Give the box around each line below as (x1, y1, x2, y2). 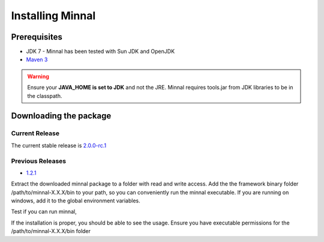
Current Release (11, 129, 60, 138)
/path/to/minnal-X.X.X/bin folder (11, 228, 91, 235)
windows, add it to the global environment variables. (11, 197, 140, 204)
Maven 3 (26, 56, 48, 63)
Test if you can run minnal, (11, 208, 77, 216)
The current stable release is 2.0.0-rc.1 (11, 142, 107, 149)
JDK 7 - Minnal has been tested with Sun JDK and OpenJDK (26, 48, 175, 55)
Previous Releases (11, 157, 67, 165)
